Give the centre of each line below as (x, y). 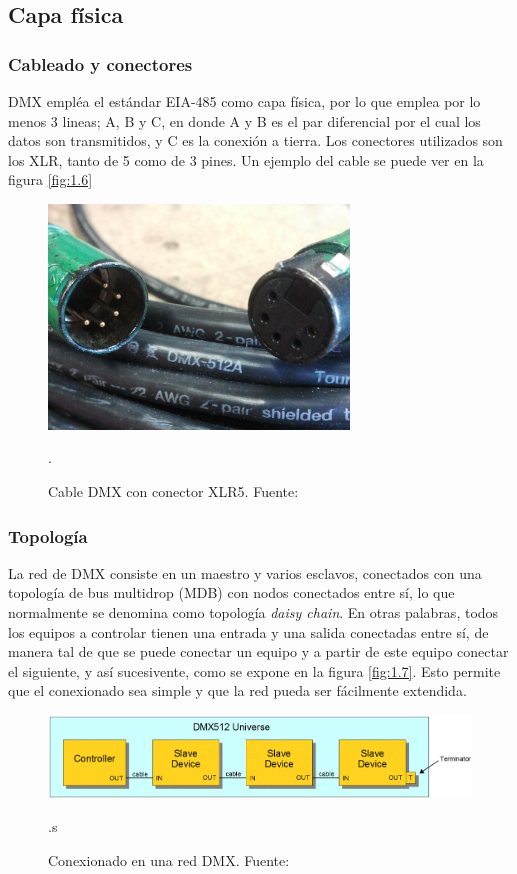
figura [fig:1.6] (50, 179)
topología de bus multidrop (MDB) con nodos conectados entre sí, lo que (231, 592)
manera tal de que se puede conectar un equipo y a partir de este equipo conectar (258, 651)
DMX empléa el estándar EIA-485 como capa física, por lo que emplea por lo (244, 101)
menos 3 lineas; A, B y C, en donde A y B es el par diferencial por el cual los (244, 120)
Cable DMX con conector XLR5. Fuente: (173, 491)
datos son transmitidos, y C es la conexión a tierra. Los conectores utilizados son (255, 140)
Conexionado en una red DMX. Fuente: (169, 859)
